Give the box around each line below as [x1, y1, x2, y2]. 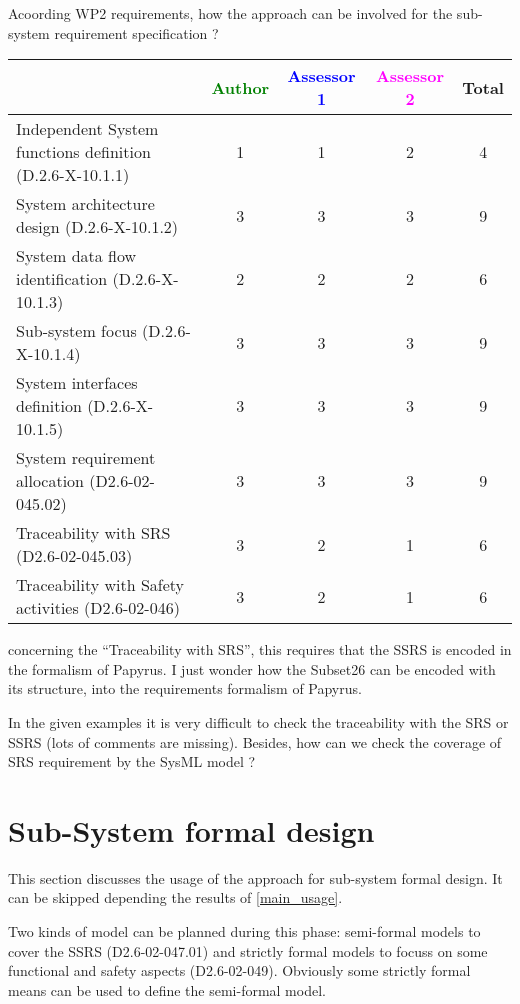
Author [211, 75, 270, 99]
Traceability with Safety [16, 573, 185, 597]
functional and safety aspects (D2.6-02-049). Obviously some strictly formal [8, 960, 471, 981]
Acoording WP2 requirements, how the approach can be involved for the [8, 3, 453, 23]
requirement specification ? [54, 22, 219, 43]
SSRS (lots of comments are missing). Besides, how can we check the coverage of [8, 731, 502, 752]
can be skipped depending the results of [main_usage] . [8, 887, 343, 908]
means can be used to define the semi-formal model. [8, 979, 326, 1000]
